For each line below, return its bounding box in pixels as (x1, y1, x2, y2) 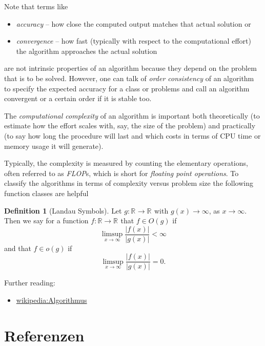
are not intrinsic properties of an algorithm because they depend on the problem (4, 63, 257, 73)
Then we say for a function (4, 215, 89, 226)
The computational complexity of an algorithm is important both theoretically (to (4, 110, 260, 121)
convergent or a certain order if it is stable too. (4, 93, 152, 104)
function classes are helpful (4, 187, 89, 198)
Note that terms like (4, 1, 68, 11)
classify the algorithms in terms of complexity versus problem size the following (4, 178, 253, 188)
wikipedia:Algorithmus (16, 295, 87, 305)
